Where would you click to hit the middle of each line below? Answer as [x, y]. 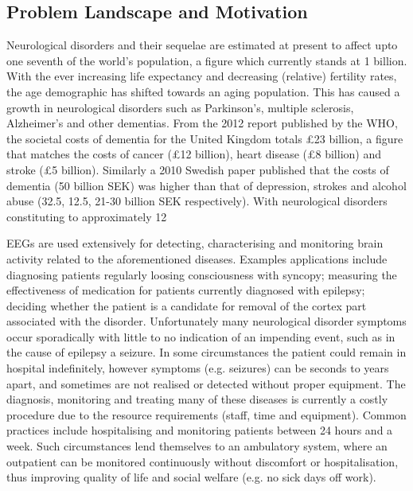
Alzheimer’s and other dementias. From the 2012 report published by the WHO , [202, 123]
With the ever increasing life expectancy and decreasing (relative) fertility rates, [202, 76]
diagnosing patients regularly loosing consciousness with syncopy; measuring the [202, 274]
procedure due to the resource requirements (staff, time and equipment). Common [206, 414]
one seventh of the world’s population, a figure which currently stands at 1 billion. [207, 60]
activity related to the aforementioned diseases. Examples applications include [197, 258]
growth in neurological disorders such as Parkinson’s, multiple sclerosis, [180, 107]
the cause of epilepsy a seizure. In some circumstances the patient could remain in [206, 352]
